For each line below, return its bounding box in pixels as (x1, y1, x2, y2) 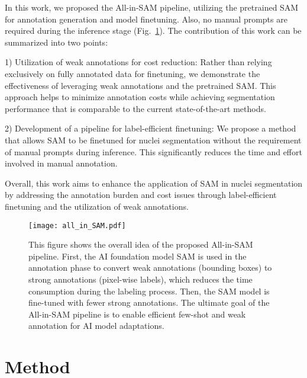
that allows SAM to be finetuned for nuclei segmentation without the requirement (5, 133, 302, 146)
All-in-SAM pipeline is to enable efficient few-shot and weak (28, 307, 246, 320)
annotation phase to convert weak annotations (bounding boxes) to (28, 261, 272, 274)
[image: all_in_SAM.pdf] (28, 221, 126, 230)
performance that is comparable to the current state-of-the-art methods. (5, 102, 266, 114)
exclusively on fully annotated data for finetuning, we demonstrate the (5, 67, 260, 79)
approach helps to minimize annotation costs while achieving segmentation (5, 91, 275, 103)
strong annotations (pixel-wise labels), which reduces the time (28, 273, 253, 285)
